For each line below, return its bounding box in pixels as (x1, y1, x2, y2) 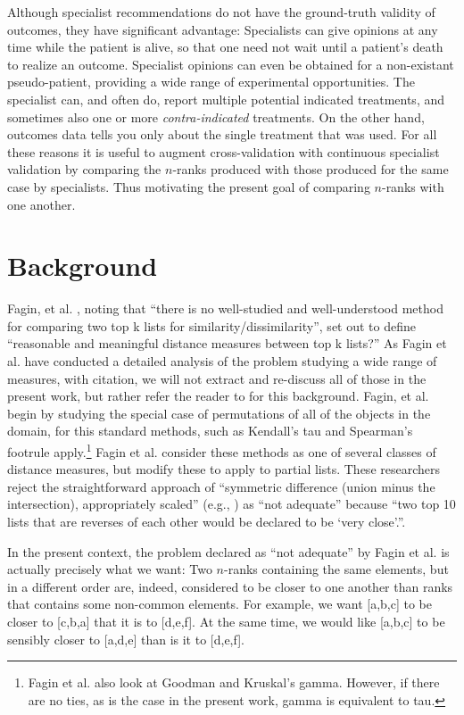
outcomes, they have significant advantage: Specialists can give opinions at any (7, 20, 438, 38)
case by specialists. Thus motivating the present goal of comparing (7, 177, 370, 195)
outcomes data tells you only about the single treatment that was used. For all (7, 125, 437, 144)
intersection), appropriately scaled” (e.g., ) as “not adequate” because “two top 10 (7, 495, 456, 513)
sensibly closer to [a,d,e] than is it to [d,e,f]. (7, 629, 244, 648)
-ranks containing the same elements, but (224, 560, 449, 578)
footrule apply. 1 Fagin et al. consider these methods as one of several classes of (7, 440, 436, 461)
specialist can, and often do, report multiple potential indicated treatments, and (7, 89, 444, 108)
